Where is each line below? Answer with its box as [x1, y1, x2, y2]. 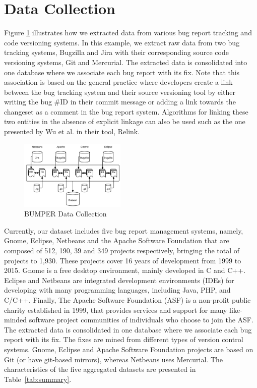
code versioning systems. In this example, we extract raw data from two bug [4, 37, 240, 47]
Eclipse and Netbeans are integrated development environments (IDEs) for [4, 274, 234, 285]
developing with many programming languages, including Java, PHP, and [4, 285, 231, 295]
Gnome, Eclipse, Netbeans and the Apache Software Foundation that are [4, 235, 229, 246]
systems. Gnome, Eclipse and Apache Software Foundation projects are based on [4, 344, 253, 354]
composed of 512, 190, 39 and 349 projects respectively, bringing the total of [4, 245, 240, 256]
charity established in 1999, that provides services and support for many [4, 304, 227, 315]
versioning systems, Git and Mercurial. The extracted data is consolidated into [4, 57, 247, 67]
